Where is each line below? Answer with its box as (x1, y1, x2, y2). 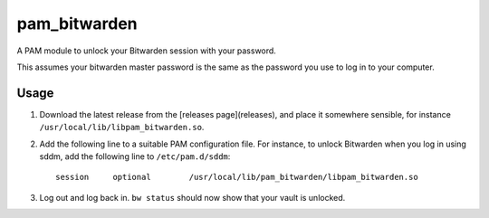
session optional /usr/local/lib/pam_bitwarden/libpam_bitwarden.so (55, 172, 418, 183)
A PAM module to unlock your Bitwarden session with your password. (16, 45, 276, 56)
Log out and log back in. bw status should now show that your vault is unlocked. (39, 192, 346, 203)
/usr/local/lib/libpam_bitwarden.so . (39, 122, 205, 133)
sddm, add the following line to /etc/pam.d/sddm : (39, 151, 231, 162)
